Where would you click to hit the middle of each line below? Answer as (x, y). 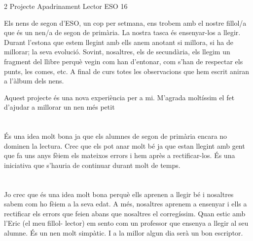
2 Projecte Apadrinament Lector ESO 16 (66, 6)
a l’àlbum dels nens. (34, 81)
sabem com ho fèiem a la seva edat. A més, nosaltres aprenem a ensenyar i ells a (126, 204)
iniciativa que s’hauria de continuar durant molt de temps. (92, 165)
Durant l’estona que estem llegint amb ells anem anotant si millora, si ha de (119, 42)
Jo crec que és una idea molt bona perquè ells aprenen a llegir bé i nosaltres (119, 194)
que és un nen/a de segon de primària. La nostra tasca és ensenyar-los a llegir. (122, 32)
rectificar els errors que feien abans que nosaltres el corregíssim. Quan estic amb (125, 213)
